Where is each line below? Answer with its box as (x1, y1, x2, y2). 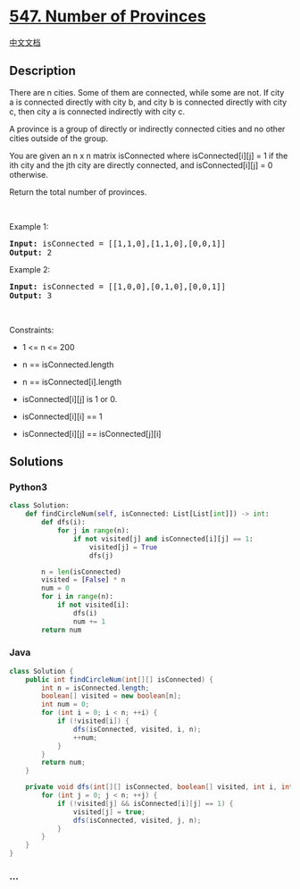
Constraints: (9, 324, 54, 335)
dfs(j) (88, 551, 114, 560)
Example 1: (9, 221, 49, 231)
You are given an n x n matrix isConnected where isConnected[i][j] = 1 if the (9, 150, 288, 161)
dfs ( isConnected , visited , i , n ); (72, 725, 202, 734)
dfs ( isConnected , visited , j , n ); (72, 816, 202, 825)
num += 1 (72, 616, 105, 626)
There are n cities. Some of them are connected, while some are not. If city (9, 87, 285, 97)
